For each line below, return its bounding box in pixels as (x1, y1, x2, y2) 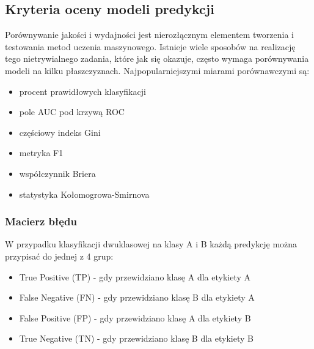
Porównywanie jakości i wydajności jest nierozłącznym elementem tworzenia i (5, 28, 294, 41)
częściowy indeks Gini (19, 126, 101, 138)
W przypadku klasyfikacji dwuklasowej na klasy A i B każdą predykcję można (5, 238, 298, 250)
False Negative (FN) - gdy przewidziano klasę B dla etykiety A (19, 291, 255, 304)
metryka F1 (19, 146, 64, 159)
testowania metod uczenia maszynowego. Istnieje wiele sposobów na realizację (5, 40, 296, 53)
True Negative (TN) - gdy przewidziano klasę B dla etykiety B (19, 332, 254, 345)
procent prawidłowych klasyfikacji (19, 84, 146, 97)
